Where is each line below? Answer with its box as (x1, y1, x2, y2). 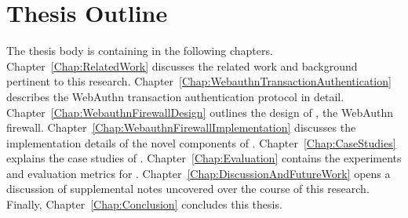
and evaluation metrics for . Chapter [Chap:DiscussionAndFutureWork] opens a (6, 165, 391, 181)
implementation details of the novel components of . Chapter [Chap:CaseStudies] (6, 134, 396, 151)
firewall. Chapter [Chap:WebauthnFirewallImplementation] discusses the (6, 119, 356, 136)
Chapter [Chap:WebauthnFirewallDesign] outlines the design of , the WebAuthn (6, 104, 394, 120)
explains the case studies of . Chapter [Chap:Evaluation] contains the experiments (6, 150, 402, 166)
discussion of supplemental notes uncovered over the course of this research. (6, 180, 370, 197)
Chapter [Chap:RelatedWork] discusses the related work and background (6, 57, 358, 74)
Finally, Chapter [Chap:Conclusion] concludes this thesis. (6, 196, 282, 213)
